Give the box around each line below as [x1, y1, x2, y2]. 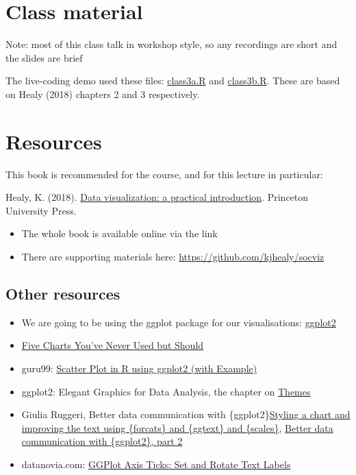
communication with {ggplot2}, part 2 [21, 434, 183, 448]
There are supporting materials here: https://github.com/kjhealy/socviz [21, 249, 325, 263]
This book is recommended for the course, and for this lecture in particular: [5, 167, 323, 181]
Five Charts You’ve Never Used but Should [21, 338, 204, 352]
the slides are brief [5, 50, 83, 64]
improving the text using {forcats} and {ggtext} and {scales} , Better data [21, 420, 333, 435]
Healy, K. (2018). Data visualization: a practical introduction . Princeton [5, 190, 309, 204]
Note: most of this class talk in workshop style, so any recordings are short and [5, 37, 338, 51]
